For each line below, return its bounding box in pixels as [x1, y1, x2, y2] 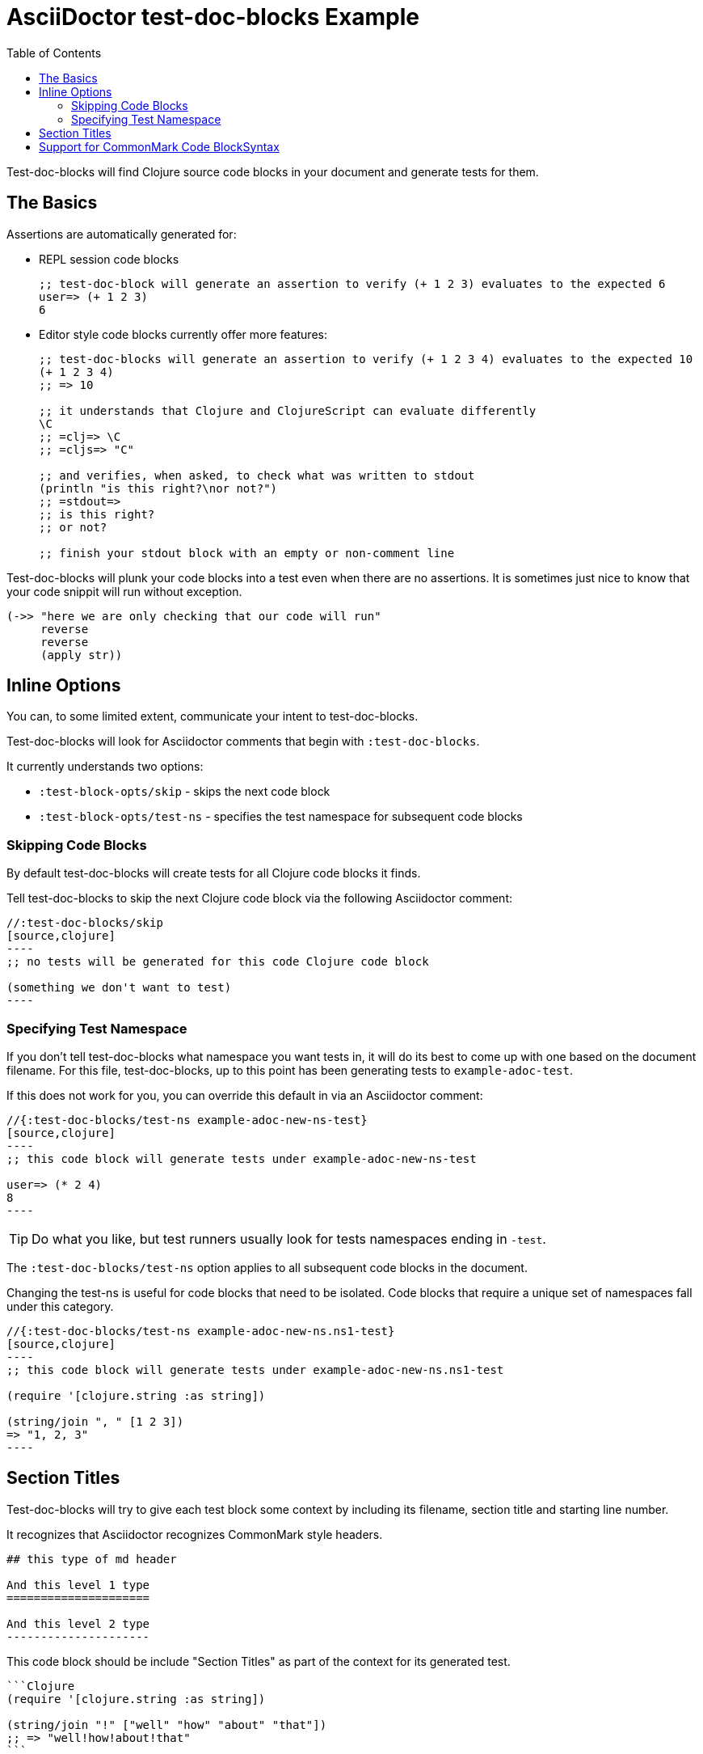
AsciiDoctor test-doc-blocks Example [6, 3, 419, 31]
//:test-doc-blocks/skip [6, 916, 163, 930]
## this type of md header [6, 1552, 177, 1566]
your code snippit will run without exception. [6, 584, 242, 598]
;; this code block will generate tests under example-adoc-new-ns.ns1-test [6, 1363, 504, 1376]
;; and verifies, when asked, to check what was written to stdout [39, 468, 475, 482]
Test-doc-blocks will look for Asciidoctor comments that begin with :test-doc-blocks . [6, 734, 480, 749]
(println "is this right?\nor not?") [39, 481, 278, 495]
